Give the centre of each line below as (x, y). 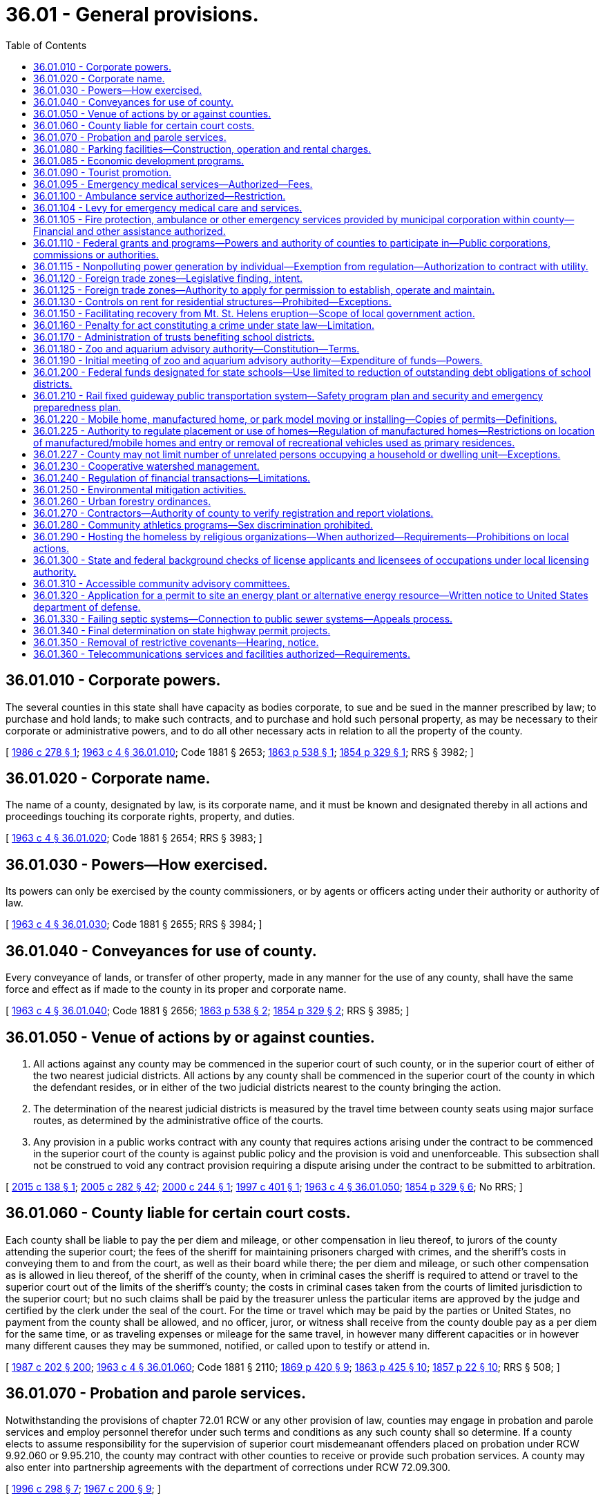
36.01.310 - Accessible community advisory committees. (162, 583)
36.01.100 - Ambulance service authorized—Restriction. (160, 196)
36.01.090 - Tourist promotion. (103, 172)
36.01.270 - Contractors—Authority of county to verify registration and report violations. (233, 513)
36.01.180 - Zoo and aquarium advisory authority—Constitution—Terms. (196, 348)
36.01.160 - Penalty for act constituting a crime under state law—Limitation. (204, 325)
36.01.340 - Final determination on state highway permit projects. (182, 630)
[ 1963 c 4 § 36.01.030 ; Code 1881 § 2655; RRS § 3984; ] (134, 924)
